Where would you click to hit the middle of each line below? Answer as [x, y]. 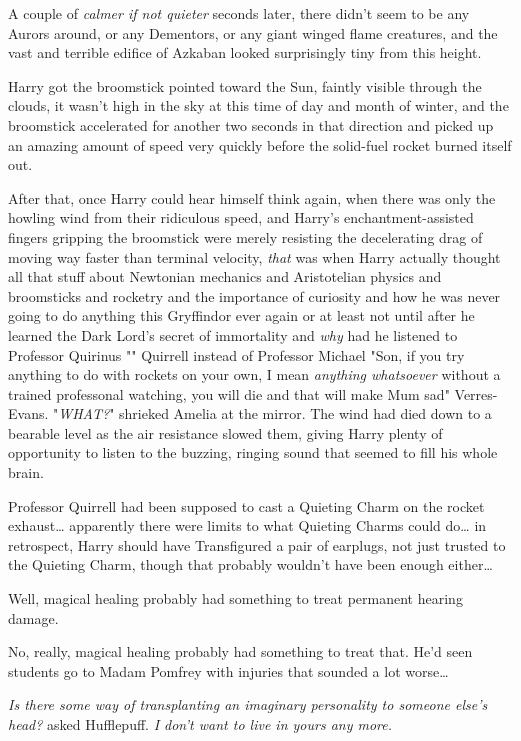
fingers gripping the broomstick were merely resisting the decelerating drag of [245, 236]
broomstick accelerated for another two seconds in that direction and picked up [251, 124]
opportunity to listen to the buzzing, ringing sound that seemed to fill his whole [253, 452]
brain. [26, 472]
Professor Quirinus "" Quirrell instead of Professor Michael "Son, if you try [236, 354]
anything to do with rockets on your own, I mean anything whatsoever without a [254, 374]
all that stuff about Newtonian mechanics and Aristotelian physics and [225, 276]
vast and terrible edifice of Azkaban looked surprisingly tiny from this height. [245, 52]
